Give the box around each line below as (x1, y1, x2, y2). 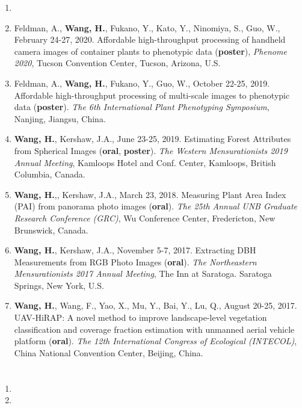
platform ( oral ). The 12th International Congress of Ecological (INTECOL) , (14, 335, 297, 347)
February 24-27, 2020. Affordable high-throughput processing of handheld (14, 33, 286, 46)
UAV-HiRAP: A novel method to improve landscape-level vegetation (14, 311, 267, 324)
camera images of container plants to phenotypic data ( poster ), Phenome (14, 45, 287, 57)
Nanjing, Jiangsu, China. (14, 112, 106, 125)
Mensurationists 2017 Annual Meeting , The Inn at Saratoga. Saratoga (14, 267, 272, 280)
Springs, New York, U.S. (14, 279, 104, 291)
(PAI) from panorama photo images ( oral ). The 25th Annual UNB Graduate (14, 200, 298, 212)
